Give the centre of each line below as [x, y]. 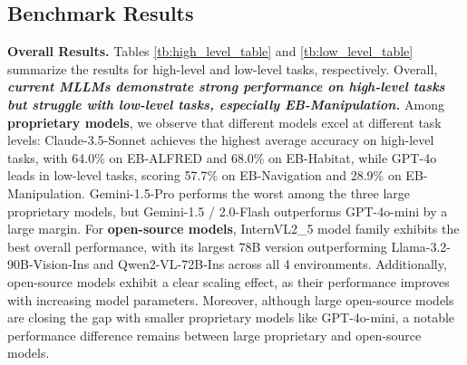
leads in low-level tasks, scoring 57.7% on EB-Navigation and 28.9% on [204, 175]
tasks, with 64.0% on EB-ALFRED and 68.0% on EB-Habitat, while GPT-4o [222, 157]
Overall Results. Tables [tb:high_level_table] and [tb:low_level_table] [210, 51]
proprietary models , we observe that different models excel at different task [224, 122]
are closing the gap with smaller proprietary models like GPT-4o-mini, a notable [231, 317]
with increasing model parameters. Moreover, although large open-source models [231, 299]
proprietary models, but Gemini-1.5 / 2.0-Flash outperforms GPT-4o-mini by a [228, 211]
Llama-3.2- [421, 246]
